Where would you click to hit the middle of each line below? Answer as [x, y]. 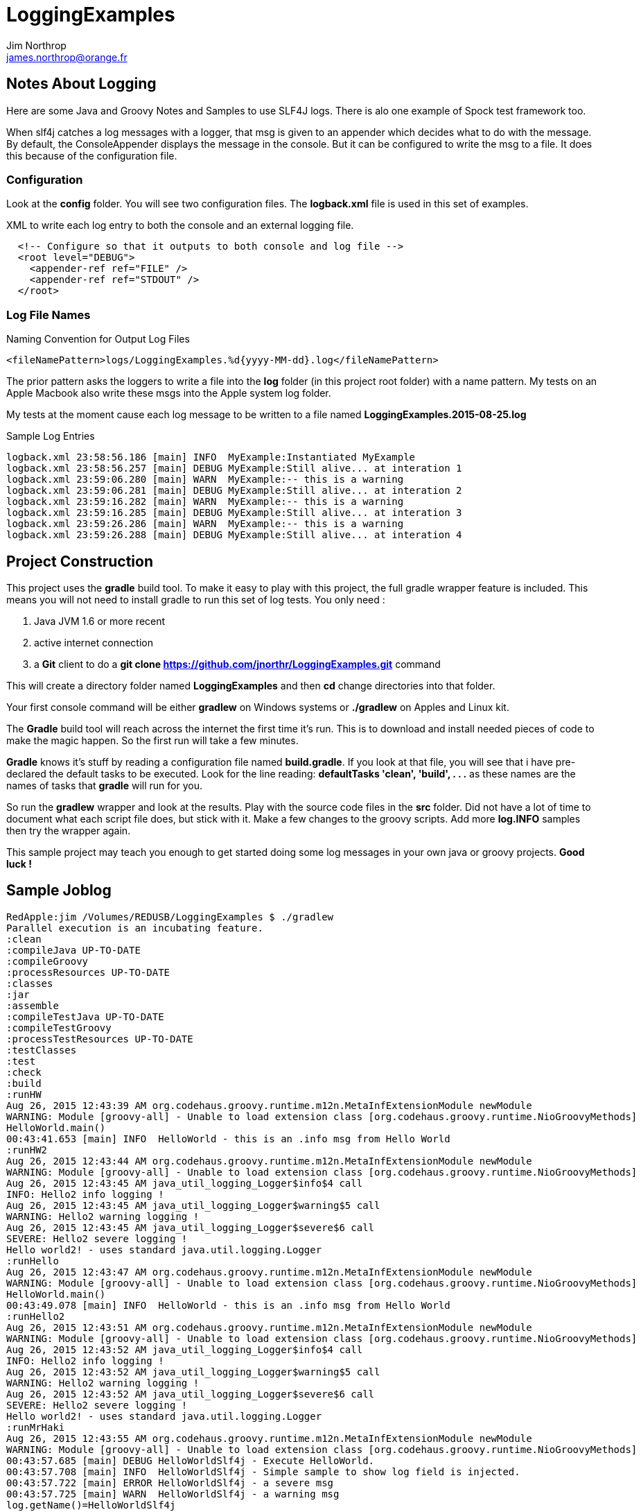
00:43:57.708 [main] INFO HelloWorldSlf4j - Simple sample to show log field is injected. [263, 1471]
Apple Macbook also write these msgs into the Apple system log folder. [169, 393]
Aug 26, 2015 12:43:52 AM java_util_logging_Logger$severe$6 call [191, 1394]
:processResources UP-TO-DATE [88, 972]
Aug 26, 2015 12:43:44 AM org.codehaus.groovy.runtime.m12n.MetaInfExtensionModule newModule [269, 1161]
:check [24, 1072]
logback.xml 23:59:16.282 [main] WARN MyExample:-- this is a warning [205, 502]
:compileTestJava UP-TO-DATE [85, 1016]
